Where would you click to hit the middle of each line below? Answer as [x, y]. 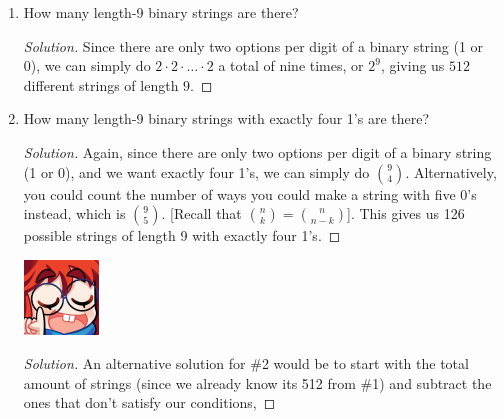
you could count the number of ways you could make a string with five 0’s [250, 193]
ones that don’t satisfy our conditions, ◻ [149, 402]
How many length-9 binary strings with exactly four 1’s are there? [226, 118]
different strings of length [101, 84]
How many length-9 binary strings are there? [161, 12]
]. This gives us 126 [406, 213]
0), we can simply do [87, 65]
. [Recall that [201, 213]
